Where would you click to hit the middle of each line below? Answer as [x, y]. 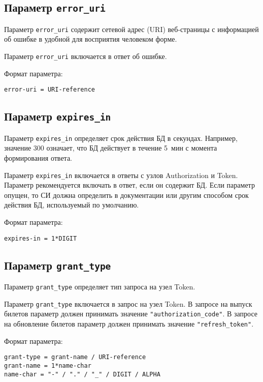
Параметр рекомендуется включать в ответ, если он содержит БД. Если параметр [129, 185]
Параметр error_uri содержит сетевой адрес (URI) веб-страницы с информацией [131, 29]
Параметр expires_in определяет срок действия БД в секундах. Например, [121, 138]
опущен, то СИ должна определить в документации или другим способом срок [126, 195]
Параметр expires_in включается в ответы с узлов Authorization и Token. [121, 175]
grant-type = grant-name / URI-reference [75, 357]
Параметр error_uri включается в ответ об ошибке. [86, 56]
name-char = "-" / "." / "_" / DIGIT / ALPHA [82, 374]
